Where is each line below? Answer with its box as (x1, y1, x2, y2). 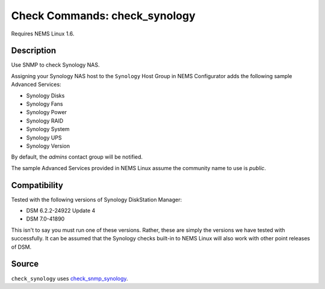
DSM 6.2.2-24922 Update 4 (26, 207, 96, 214)
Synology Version (26, 142, 70, 150)
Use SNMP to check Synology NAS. (11, 61, 100, 68)
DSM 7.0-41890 (26, 215, 65, 222)
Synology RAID (26, 117, 64, 124)
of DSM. (11, 243, 32, 251)
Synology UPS (26, 134, 63, 141)
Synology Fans (26, 100, 63, 108)
